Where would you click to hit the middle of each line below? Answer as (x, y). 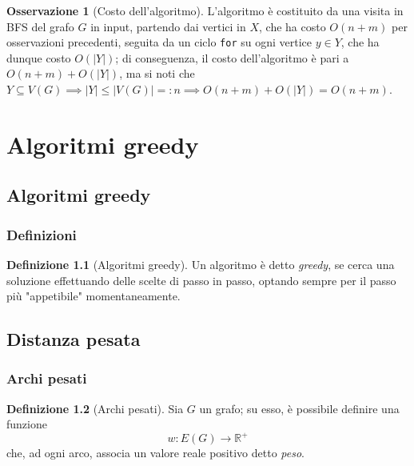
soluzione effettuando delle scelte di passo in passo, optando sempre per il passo (201, 280)
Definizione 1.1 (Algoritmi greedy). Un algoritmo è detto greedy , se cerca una (201, 264)
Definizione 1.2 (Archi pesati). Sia (95, 408)
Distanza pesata (74, 339)
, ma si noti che (157, 73)
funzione (27, 424)
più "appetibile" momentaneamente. (94, 296)
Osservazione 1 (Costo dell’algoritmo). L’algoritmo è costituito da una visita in (205, 10)
